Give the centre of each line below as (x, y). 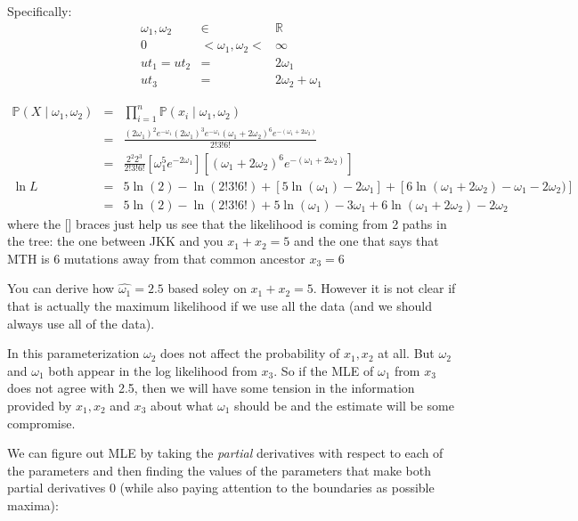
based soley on (207, 288)
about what (182, 406)
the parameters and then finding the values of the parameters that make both (219, 470)
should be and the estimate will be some (344, 406)
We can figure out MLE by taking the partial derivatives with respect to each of (225, 453)
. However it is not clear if (384, 288)
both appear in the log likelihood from (153, 370)
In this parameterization (73, 353)
